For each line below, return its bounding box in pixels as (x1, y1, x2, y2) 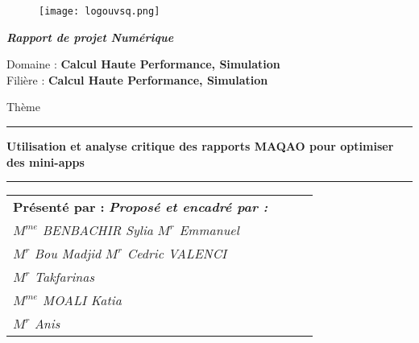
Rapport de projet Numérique (6, 28, 174, 45)
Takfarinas (34, 267, 95, 287)
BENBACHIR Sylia (42, 221, 153, 240)
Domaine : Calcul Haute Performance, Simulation (6, 56, 280, 72)
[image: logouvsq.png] (39, 6, 160, 17)
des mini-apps (6, 153, 85, 170)
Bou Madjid (34, 244, 102, 263)
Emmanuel (179, 221, 239, 240)
